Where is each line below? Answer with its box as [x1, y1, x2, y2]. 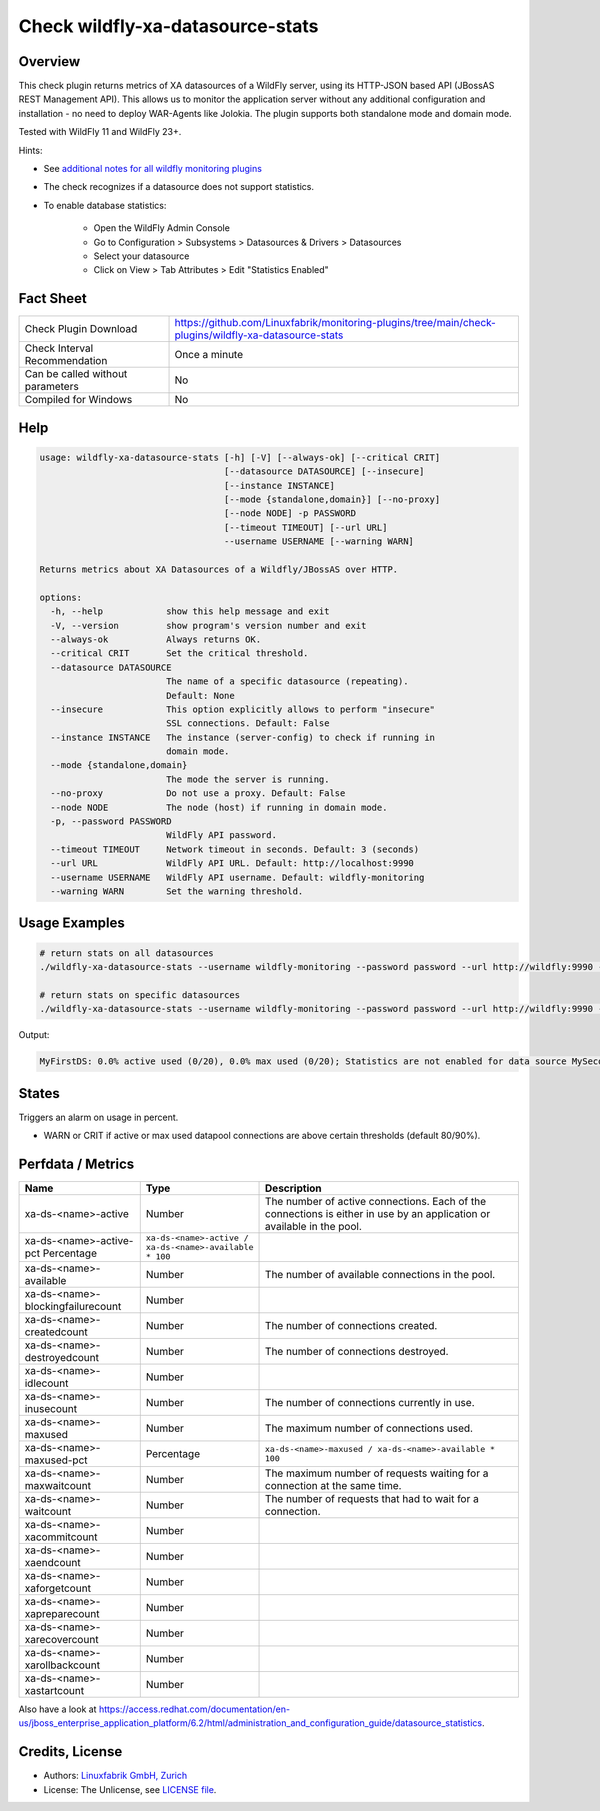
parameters [24, 380, 79, 394]
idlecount [24, 1376, 69, 1390]
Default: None [165, 690, 235, 701]
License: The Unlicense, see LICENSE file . [43, 1783, 217, 1795]
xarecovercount [24, 1632, 99, 1646]
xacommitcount [24, 1530, 99, 1544]
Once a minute [174, 348, 244, 362]
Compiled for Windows [24, 393, 133, 407]
